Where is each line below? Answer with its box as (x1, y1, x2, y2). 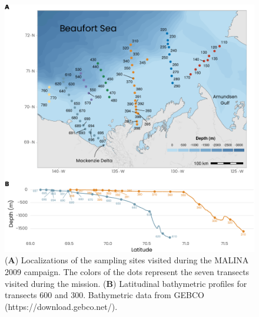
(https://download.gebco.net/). (5, 300, 118, 312)
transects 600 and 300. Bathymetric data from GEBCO (5, 289, 204, 301)
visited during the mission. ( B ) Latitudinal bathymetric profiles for (5, 277, 247, 289)
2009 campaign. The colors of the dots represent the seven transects (5, 266, 250, 278)
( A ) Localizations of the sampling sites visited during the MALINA (5, 254, 249, 266)
